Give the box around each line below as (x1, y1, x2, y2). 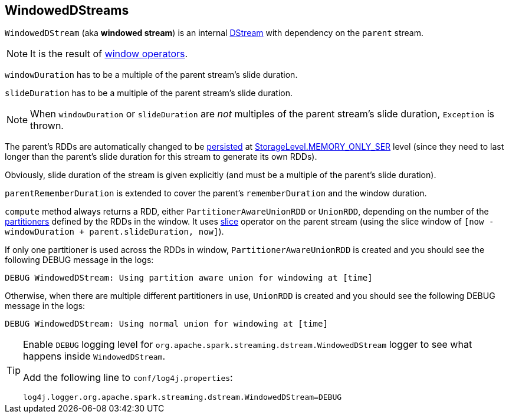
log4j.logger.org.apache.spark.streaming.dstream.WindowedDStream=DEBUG (23, 393, 342, 402)
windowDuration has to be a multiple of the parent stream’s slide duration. (5, 70, 298, 80)
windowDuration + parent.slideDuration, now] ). (5, 226, 224, 237)
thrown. (30, 120, 64, 132)
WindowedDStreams (5, 3, 129, 18)
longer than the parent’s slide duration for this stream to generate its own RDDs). (5, 152, 317, 162)
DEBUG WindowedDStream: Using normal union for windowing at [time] (5, 319, 328, 329)
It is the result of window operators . (30, 48, 188, 60)
